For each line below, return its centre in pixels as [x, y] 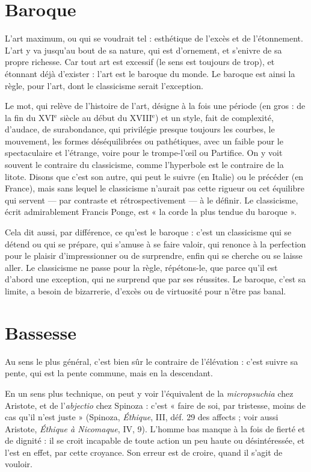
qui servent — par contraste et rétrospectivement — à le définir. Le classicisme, [152, 200]
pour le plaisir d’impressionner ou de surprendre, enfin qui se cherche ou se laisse [154, 256]
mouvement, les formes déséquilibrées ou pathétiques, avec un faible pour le [144, 141]
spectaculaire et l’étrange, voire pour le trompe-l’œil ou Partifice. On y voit [144, 153]
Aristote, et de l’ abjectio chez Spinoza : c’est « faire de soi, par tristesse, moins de [155, 405]
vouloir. [19, 464]
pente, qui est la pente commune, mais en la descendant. [109, 373]
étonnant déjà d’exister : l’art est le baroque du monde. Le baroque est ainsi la [150, 73]
